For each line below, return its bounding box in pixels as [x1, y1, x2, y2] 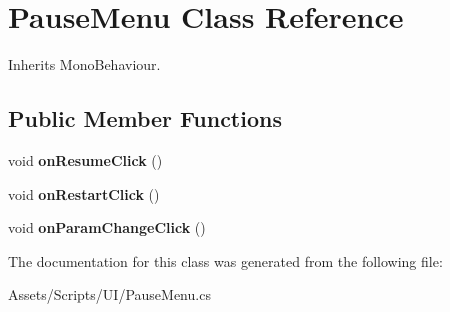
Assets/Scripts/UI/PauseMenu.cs [8, 284, 211, 305]
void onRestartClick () [8, 183, 160, 204]
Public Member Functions [8, 103, 282, 134]
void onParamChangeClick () [8, 217, 206, 238]
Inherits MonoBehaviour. [8, 54, 161, 75]
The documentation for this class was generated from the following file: [8, 250, 443, 271]
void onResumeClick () [8, 149, 163, 170]
